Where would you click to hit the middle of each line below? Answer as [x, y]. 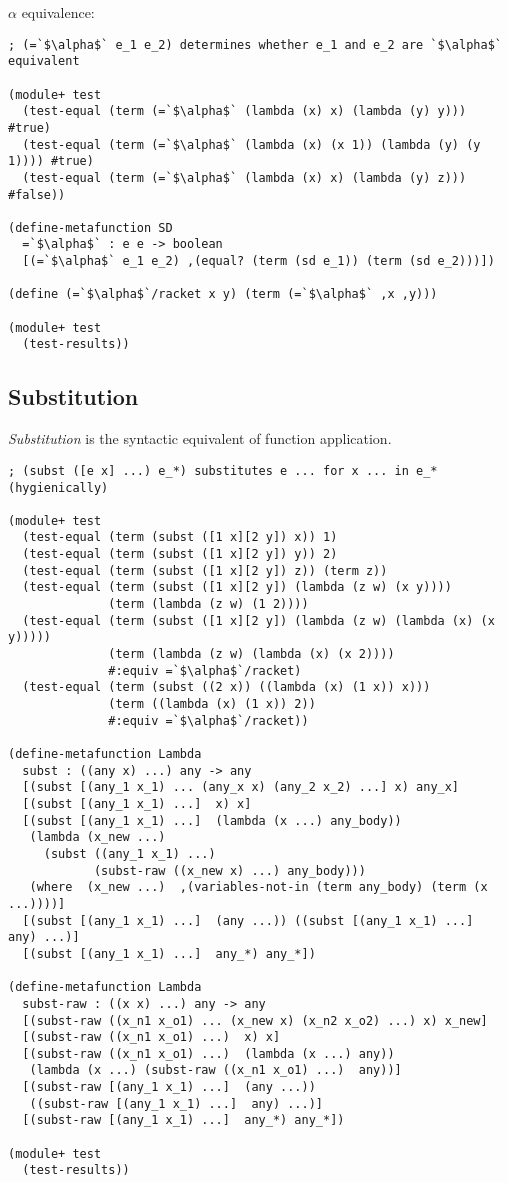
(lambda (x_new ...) [97, 837]
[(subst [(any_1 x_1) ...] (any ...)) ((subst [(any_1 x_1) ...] [248, 920]
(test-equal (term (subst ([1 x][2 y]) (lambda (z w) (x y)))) [237, 587]
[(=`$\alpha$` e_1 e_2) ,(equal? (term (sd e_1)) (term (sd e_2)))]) [258, 261]
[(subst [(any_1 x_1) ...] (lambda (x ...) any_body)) [212, 820]
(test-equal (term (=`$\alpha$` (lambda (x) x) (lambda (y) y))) [244, 111]
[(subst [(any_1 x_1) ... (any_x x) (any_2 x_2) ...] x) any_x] [241, 787]
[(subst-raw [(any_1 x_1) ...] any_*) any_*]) [183, 1120]
